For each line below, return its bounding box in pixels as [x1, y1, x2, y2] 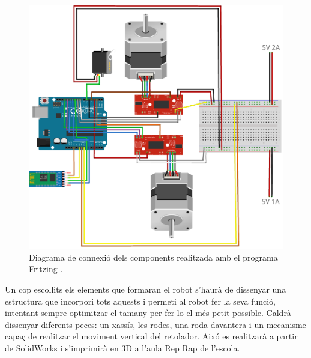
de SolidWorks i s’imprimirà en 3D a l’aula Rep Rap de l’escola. [5, 341, 240, 354]
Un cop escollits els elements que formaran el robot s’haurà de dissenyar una [5, 282, 286, 295]
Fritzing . [29, 262, 63, 275]
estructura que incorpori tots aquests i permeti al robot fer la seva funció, [5, 294, 276, 307]
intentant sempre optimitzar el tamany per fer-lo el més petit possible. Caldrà [5, 306, 291, 319]
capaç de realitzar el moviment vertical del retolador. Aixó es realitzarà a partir [5, 330, 298, 342]
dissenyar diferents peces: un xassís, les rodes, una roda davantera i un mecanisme [5, 318, 306, 330]
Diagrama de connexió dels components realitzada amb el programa [29, 250, 278, 263]
